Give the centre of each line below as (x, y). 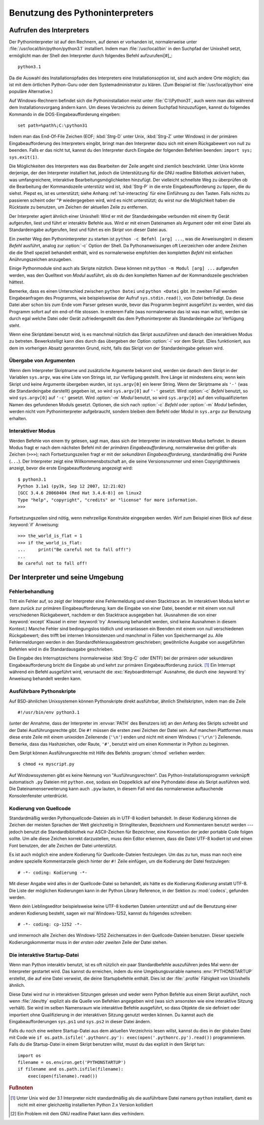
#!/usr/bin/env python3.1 (49, 712)
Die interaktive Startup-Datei (44, 955)
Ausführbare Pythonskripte (43, 691)
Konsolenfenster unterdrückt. (39, 796)
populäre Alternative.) (31, 92)
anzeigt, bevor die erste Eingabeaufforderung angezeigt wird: (71, 468)
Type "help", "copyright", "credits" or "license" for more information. (108, 500)
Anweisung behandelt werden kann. (45, 679)
